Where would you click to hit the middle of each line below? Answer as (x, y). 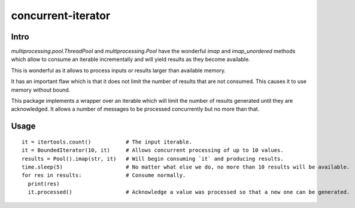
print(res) (44, 183)
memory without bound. (41, 90)
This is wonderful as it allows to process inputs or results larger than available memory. (119, 70)
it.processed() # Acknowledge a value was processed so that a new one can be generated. (189, 192)
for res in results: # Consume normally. (104, 175)
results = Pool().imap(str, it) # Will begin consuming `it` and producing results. (153, 159)
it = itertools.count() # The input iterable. (107, 142)
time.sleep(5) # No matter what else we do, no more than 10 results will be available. (186, 167)
